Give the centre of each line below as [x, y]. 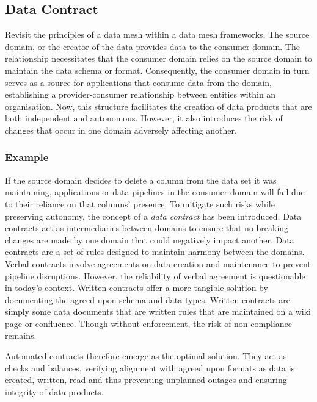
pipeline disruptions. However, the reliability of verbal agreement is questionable [155, 275]
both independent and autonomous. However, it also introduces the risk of [144, 118]
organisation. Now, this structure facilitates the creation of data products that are [158, 106]
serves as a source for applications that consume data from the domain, [138, 82]
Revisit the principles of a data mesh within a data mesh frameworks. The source [157, 34]
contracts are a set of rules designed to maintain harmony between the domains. [155, 252]
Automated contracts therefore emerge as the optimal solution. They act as [146, 356]
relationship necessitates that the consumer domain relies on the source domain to [159, 58]
